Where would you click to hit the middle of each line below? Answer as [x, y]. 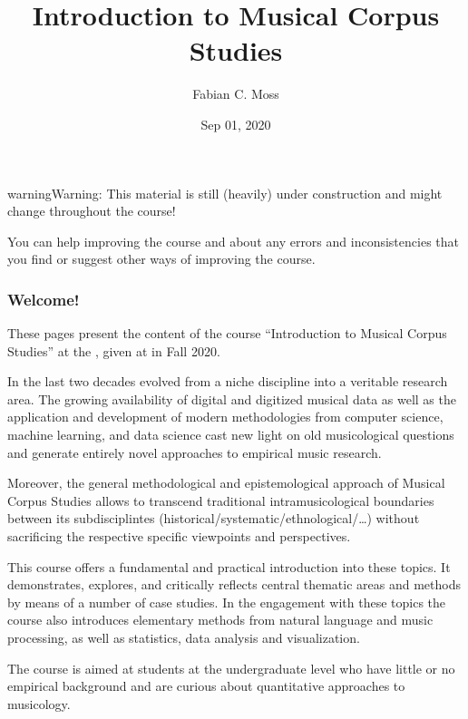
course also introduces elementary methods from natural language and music [220, 620]
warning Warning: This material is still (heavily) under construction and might [225, 193]
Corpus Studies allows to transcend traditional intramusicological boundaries [221, 500]
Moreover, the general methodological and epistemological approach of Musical [226, 483]
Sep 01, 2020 [236, 124]
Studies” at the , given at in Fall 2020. [114, 350]
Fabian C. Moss [236, 94]
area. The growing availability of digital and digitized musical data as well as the [232, 398]
